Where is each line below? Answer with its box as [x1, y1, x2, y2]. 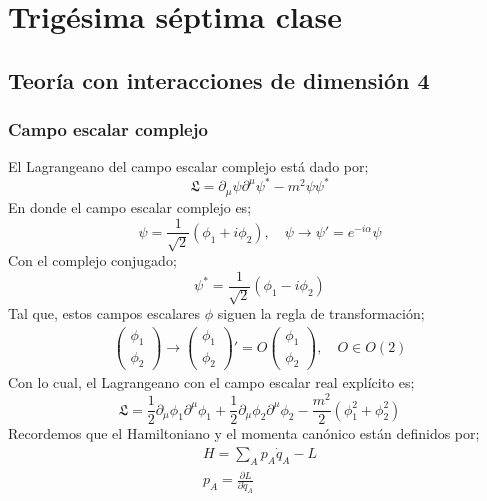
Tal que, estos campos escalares [8, 303, 201, 324]
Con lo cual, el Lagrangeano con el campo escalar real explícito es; [8, 372, 415, 393]
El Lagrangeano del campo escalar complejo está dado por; [8, 156, 369, 177]
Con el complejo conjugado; [8, 249, 177, 270]
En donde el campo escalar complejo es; [8, 196, 252, 217]
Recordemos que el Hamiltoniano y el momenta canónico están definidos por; [8, 423, 480, 444]
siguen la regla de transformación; [217, 303, 425, 324]
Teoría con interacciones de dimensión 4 [8, 64, 430, 95]
